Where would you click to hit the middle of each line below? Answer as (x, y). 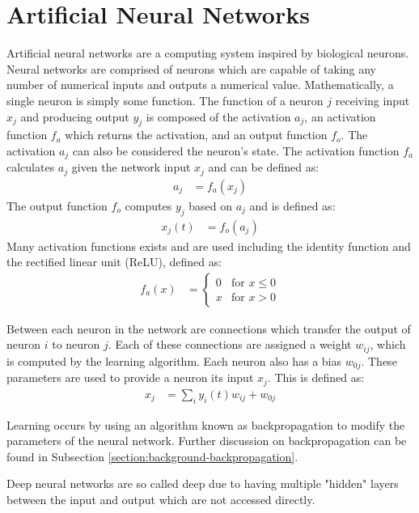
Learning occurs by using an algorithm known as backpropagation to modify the (206, 424)
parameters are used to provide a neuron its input (130, 377)
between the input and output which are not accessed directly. (161, 500)
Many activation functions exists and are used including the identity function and (209, 246)
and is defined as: (292, 205)
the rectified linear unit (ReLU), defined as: (114, 262)
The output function (57, 205)
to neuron (76, 344)
